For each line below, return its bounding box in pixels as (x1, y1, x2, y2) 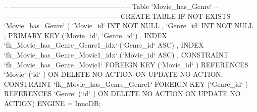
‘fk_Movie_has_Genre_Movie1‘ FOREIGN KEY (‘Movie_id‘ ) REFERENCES (4, 59, 249, 69)
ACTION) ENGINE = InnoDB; (4, 98, 101, 108)
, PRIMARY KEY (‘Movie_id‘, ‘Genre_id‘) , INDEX (4, 30, 167, 40)
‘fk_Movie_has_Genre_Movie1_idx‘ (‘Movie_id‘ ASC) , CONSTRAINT (4, 49, 229, 59)
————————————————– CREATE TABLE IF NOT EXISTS (4, 10, 231, 21)
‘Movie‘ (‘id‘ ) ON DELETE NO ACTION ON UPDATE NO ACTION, (4, 69, 223, 79)
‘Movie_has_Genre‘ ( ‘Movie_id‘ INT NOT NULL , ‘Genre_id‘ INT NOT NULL (4, 20, 254, 31)
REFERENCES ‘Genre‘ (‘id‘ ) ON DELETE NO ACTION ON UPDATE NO (4, 88, 241, 99)
